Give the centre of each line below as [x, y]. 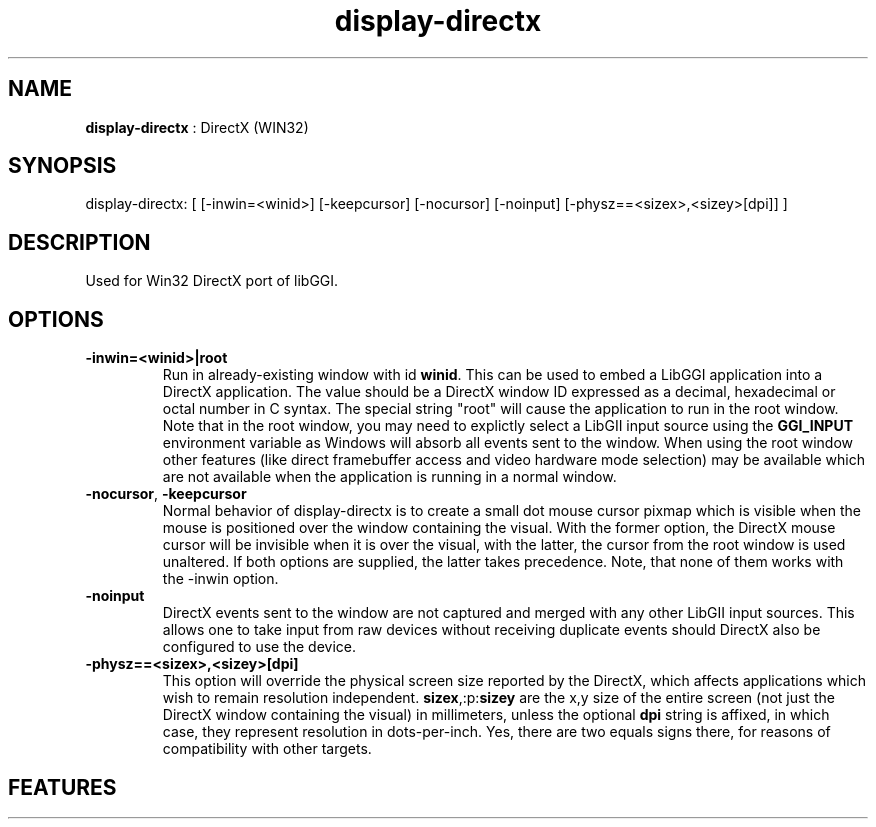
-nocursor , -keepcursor [166, 494]
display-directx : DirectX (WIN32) [197, 127]
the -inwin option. [220, 579]
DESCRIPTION [79, 242]
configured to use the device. [259, 647]
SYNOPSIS [62, 166]
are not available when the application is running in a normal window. [389, 477]
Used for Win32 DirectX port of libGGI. [212, 281]
